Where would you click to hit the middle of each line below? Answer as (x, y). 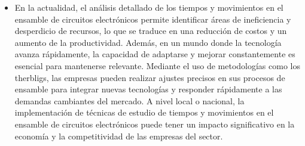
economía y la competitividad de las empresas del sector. (119, 136)
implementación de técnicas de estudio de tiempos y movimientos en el (144, 112)
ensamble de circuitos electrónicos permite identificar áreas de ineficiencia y (153, 19)
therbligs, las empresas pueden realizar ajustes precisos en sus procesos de (150, 77)
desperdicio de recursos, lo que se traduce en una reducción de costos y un (151, 31)
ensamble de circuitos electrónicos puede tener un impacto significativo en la (155, 124)
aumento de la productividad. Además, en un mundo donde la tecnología (148, 42)
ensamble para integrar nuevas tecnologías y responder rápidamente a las (148, 89)
